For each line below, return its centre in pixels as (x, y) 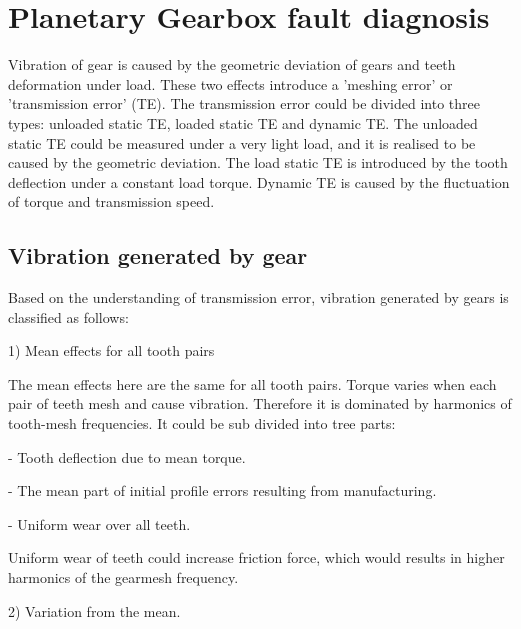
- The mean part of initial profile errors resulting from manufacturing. (222, 490)
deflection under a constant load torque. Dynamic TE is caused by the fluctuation (259, 181)
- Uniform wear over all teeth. (99, 523)
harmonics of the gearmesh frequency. (123, 577)
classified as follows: (68, 316)
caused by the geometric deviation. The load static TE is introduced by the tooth (258, 162)
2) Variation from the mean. (94, 610)
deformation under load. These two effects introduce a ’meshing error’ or (230, 83)
